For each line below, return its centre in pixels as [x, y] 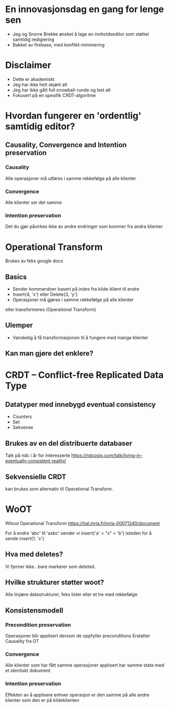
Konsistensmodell [34, 610]
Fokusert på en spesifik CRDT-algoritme [54, 95]
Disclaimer [28, 65]
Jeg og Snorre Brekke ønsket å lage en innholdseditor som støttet [81, 34]
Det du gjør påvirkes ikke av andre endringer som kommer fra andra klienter [84, 226]
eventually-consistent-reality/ [36, 461]
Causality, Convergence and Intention [66, 145]
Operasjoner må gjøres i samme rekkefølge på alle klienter [73, 300]
